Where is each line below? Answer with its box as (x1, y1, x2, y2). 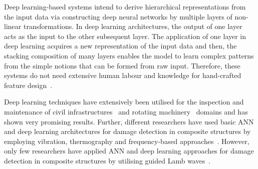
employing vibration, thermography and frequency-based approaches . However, (4, 135, 249, 146)
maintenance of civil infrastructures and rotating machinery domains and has (4, 106, 248, 116)
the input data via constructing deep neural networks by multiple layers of (4, 11, 232, 21)
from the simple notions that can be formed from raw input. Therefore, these (4, 60, 240, 70)
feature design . (4, 79, 53, 90)
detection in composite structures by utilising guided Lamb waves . (4, 155, 211, 165)
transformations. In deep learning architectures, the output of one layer (23, 21, 242, 31)
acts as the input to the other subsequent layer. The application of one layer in (4, 30, 246, 41)
